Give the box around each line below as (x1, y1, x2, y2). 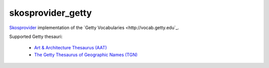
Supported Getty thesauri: (9, 34, 63, 39)
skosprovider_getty (9, 7, 92, 18)
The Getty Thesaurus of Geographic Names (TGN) (34, 52, 138, 58)
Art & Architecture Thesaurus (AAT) (34, 45, 107, 51)
